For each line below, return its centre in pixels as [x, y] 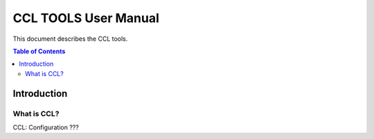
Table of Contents [39, 51]
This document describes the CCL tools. [70, 39]
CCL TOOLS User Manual [86, 18]
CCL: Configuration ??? [46, 127]
